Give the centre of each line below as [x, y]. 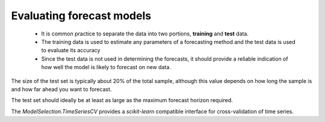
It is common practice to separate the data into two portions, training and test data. [145, 34]
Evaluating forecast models [81, 16]
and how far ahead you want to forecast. [61, 89]
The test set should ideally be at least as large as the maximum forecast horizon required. [122, 100]
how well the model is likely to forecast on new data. [106, 67]
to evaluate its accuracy [71, 50]
